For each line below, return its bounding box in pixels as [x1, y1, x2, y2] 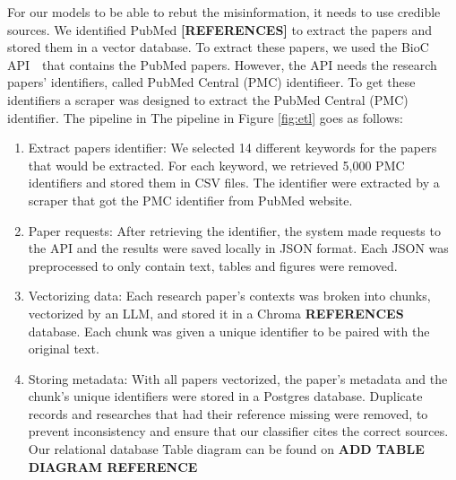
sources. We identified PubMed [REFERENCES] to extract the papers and [7, 20, 432, 39]
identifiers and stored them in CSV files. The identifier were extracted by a [28, 173, 440, 192]
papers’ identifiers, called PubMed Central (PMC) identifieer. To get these [7, 73, 416, 92]
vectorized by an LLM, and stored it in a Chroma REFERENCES [28, 303, 404, 322]
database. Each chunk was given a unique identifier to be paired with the [28, 321, 430, 340]
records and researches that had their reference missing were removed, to [28, 404, 428, 423]
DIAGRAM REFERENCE [28, 457, 198, 476]
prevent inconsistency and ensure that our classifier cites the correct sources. [28, 422, 449, 441]
